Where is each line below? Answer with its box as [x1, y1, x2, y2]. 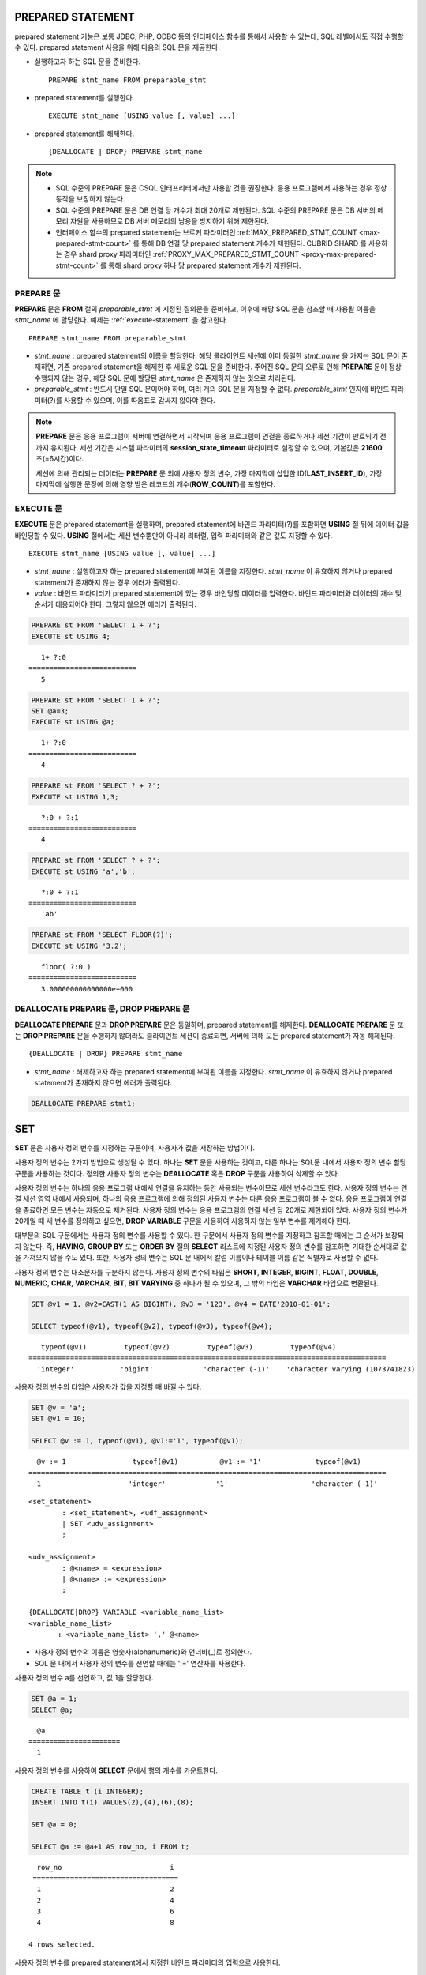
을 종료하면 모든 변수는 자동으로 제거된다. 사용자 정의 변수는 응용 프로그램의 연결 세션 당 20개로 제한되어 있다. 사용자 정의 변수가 [14, 1205, 408, 1214]
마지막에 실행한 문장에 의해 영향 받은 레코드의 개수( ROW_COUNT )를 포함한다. [35, 479, 276, 489]
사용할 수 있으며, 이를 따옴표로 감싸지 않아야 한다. [63, 395, 216, 404]
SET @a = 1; [31, 1695, 78, 1703]
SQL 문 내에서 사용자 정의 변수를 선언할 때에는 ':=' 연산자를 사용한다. [34, 1658, 246, 1668]
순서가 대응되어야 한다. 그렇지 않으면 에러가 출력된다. [34, 600, 196, 609]
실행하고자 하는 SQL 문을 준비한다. [34, 57, 141, 66]
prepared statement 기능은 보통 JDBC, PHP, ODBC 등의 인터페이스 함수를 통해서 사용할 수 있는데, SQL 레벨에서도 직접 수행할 [14, 32, 404, 41]
